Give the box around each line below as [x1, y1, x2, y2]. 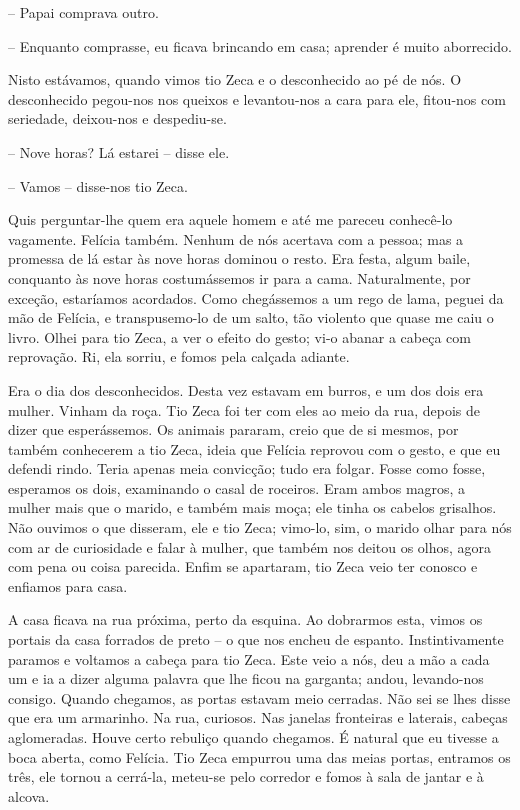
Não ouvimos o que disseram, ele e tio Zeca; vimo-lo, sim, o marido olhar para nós [8, 517, 512, 538]
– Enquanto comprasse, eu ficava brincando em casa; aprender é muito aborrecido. [8, 35, 512, 56]
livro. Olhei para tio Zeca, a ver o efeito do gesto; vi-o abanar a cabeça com [8, 326, 471, 347]
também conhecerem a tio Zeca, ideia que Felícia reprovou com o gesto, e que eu [8, 438, 501, 459]
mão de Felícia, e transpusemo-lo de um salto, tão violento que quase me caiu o [8, 307, 494, 328]
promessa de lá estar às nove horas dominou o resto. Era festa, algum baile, [8, 248, 471, 269]
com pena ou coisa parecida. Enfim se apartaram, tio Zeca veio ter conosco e [8, 556, 478, 577]
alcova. [8, 785, 50, 806]
